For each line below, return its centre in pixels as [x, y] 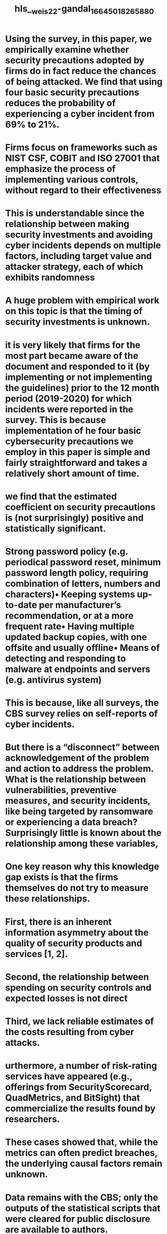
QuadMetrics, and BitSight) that [73, 1098]
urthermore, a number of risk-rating [81, 1066]
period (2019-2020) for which [68, 398]
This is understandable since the [75, 213]
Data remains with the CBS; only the [82, 1197]
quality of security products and [74, 943]
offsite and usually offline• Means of [82, 648]
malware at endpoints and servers [78, 669]
